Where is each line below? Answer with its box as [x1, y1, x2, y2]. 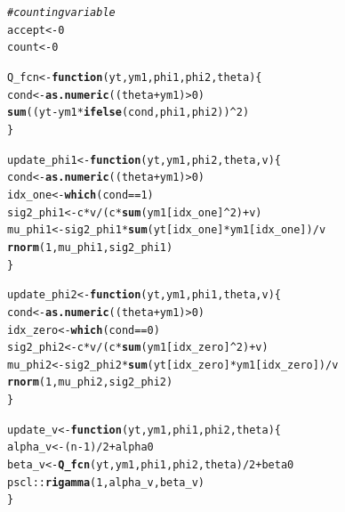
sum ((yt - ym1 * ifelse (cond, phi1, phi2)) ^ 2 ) [7, 106, 250, 119]
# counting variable [7, 6, 116, 19]
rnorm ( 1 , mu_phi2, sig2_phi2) [7, 376, 173, 389]
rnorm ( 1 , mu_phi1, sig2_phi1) [7, 240, 173, 254]
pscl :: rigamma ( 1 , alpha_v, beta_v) [7, 475, 205, 489]
